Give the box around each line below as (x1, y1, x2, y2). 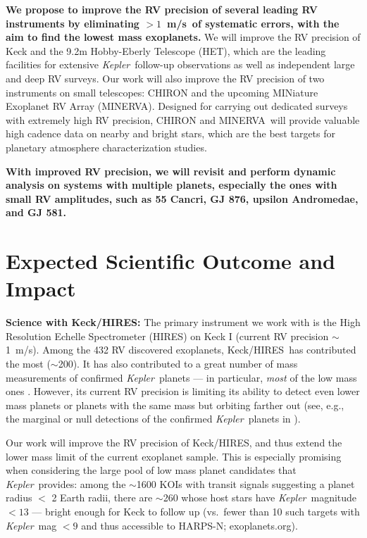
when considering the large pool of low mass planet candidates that (6, 463, 297, 477)
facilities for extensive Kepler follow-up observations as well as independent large (6, 57, 355, 72)
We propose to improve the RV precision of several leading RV (6, 2, 318, 16)
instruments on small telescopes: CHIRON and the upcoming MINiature (6, 85, 318, 99)
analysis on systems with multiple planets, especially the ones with (6, 177, 337, 192)
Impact (6, 274, 76, 303)
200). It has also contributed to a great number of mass (58, 356, 298, 370)
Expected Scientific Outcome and (6, 246, 335, 275)
